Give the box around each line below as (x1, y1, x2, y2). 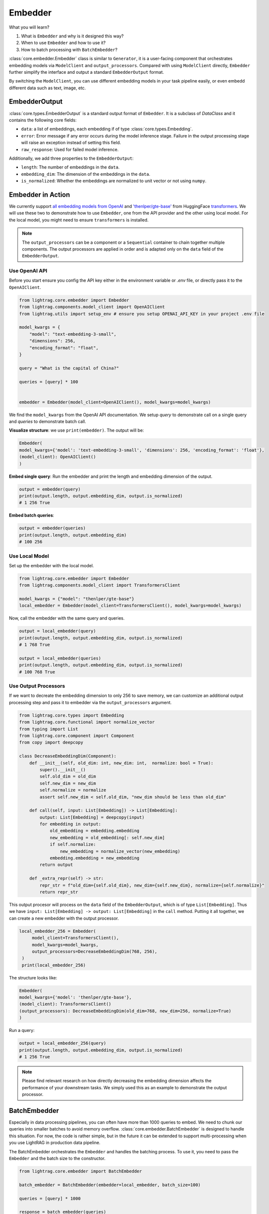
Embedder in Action (9, 190, 70, 199)
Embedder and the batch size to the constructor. (9, 1156, 106, 1161)
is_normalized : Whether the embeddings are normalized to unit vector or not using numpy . (21, 178, 206, 184)
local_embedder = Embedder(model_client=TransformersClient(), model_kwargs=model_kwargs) (19, 603, 242, 608)
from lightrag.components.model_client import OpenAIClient (19, 304, 165, 310)
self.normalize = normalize (39, 787, 107, 793)
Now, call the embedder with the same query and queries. (9, 615, 125, 621)
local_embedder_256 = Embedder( (19, 928, 96, 934)
